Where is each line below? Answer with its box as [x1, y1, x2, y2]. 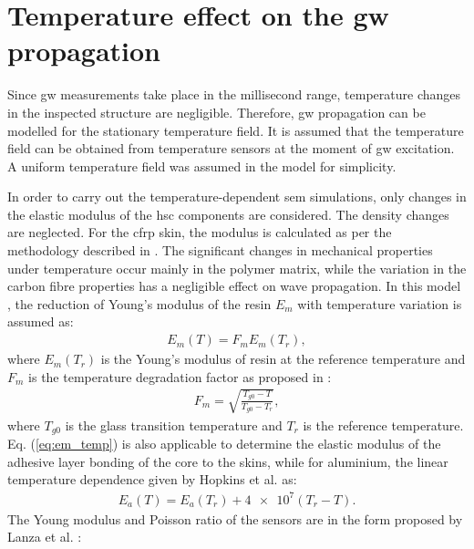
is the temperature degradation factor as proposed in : [28, 367, 332, 386]
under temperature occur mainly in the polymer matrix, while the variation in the [7, 258, 467, 277]
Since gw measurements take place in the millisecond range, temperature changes [7, 85, 461, 104]
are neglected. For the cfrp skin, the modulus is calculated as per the [7, 223, 392, 242]
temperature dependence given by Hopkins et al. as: [7, 470, 297, 489]
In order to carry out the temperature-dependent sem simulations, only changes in [7, 187, 467, 206]
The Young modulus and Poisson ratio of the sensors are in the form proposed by [7, 509, 463, 528]
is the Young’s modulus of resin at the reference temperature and [100, 349, 466, 368]
